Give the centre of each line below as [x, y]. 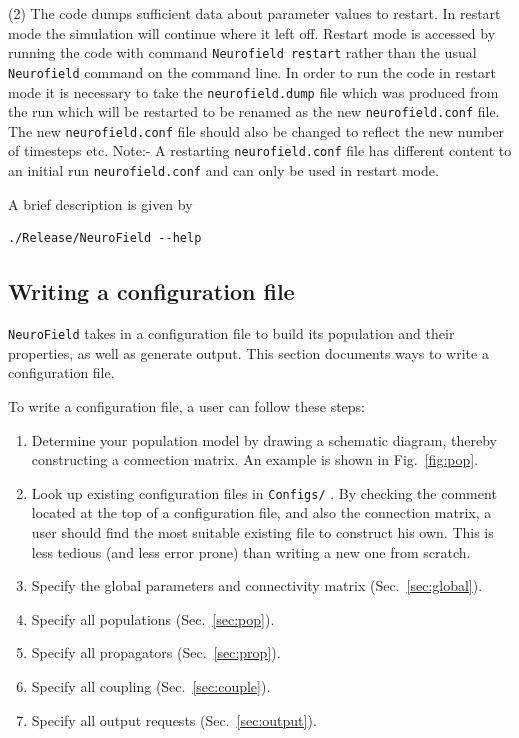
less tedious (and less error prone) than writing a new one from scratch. [251, 551]
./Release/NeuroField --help [105, 238]
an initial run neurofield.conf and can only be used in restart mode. [223, 170]
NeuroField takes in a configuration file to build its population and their [231, 333]
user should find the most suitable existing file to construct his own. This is [262, 532]
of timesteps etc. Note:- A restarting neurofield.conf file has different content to [260, 150]
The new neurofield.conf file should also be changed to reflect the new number [256, 130]
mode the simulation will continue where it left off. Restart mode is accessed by [252, 32]
